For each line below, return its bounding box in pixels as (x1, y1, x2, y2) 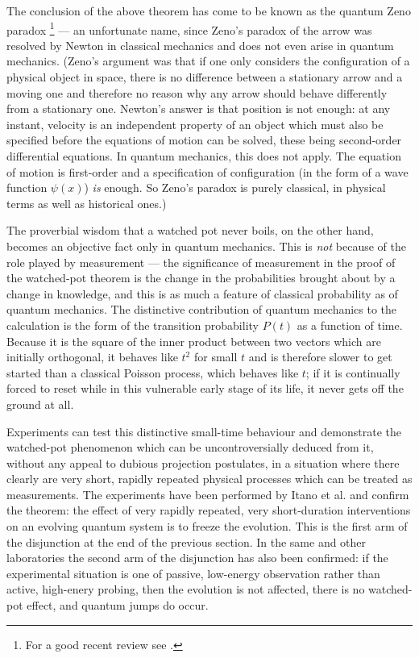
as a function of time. (297, 316, 403, 333)
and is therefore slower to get (248, 348, 392, 365)
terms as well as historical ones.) (6, 194, 167, 211)
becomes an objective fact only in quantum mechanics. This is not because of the (6, 237, 407, 254)
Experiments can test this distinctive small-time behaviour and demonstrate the (6, 423, 401, 439)
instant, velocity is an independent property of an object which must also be (6, 115, 384, 132)
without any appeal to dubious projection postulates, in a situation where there (6, 454, 400, 471)
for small (193, 348, 238, 365)
